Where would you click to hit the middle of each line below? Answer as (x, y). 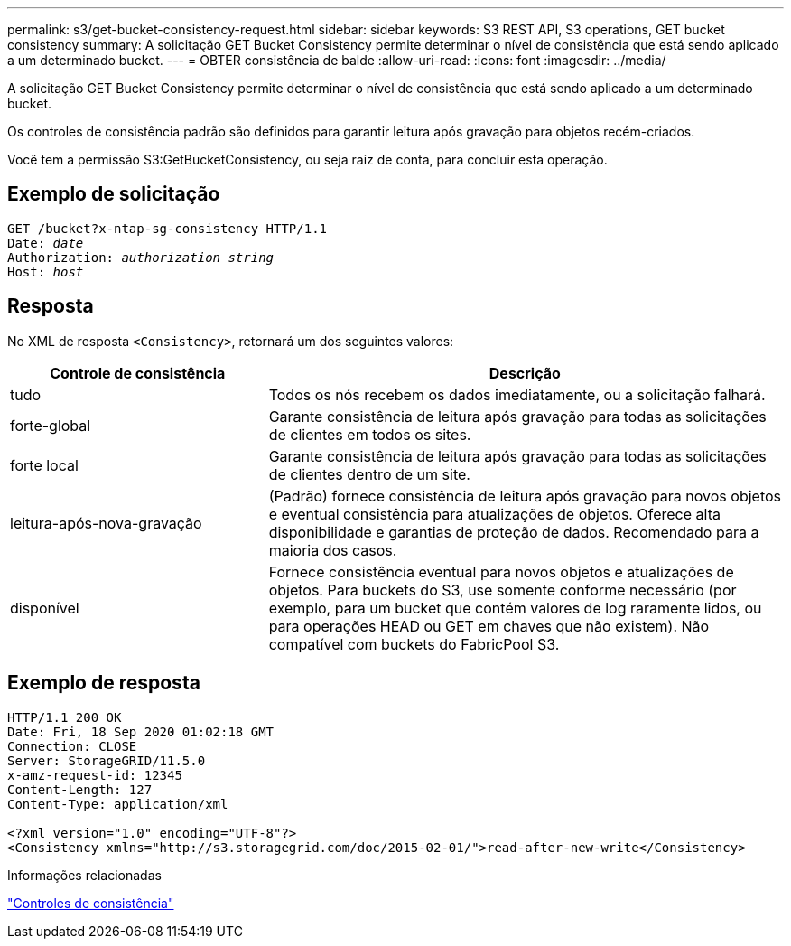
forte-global (51, 425)
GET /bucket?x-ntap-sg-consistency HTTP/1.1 (168, 228)
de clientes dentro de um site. (369, 474)
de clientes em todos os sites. (370, 434)
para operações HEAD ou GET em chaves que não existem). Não (489, 626)
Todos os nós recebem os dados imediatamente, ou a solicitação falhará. (517, 394)
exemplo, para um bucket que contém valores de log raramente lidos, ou (515, 608)
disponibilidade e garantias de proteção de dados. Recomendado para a (514, 532)
